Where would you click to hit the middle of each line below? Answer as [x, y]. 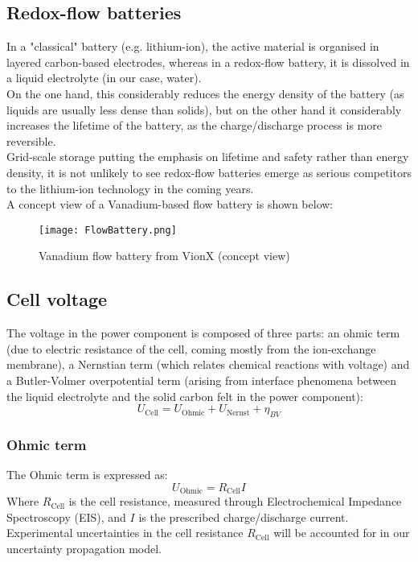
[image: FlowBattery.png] [108, 230]
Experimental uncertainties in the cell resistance [125, 533]
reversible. [31, 140]
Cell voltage [57, 299]
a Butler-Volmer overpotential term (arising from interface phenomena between [202, 380]
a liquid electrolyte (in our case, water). [104, 78]
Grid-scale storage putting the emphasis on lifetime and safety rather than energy [208, 157]
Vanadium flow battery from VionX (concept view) [164, 256]
